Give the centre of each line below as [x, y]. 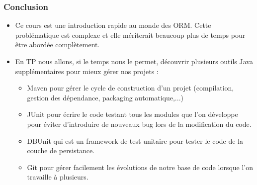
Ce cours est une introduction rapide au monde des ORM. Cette [113, 25]
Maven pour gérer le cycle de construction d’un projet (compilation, [130, 88]
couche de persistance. [61, 150]
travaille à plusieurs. [58, 177]
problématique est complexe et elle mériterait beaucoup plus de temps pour [130, 35]
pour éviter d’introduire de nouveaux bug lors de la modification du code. [139, 124]
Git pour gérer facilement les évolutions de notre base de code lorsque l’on [140, 167]
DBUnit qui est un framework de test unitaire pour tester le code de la [135, 140]
